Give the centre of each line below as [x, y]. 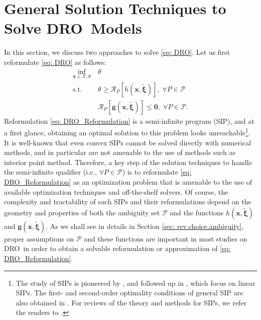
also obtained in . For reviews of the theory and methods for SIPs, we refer [131, 302]
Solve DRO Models [73, 28]
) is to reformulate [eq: [157, 172]
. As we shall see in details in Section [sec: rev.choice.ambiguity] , [145, 226]
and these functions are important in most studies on [166, 238]
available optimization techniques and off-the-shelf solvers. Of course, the [116, 191]
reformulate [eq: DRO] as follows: [55, 62]
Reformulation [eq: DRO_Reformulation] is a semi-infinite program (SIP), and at [129, 121]
